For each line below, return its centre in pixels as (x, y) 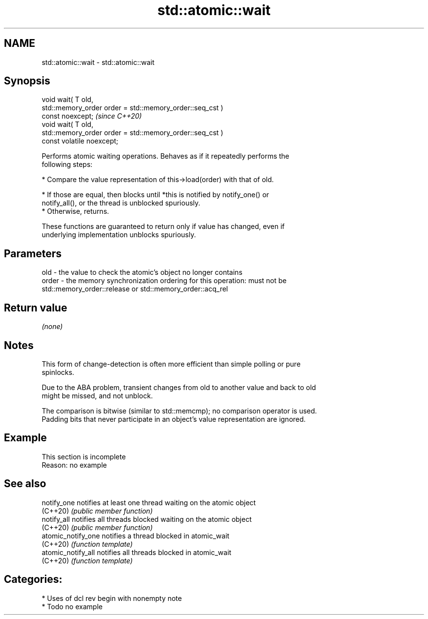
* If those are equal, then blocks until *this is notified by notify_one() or (155, 195)
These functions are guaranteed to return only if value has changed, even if (163, 227)
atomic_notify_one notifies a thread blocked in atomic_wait (136, 536)
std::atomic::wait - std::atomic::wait (98, 62)
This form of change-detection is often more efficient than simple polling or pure (171, 364)
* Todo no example (72, 606)
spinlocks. (58, 372)
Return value (36, 308)
